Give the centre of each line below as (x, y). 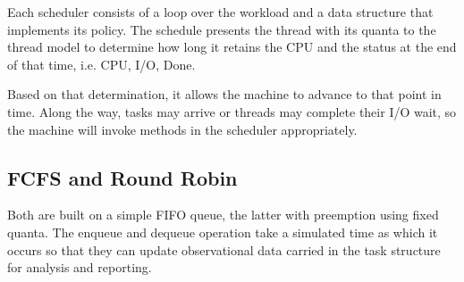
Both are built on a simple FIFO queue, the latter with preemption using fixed (223, 215)
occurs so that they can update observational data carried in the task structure (224, 249)
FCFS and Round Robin (122, 177)
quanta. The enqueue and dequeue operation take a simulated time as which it (223, 232)
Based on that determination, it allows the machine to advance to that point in (224, 94)
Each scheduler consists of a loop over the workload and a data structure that (220, 12)
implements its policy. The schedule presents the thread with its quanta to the (222, 29)
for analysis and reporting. (80, 267)
